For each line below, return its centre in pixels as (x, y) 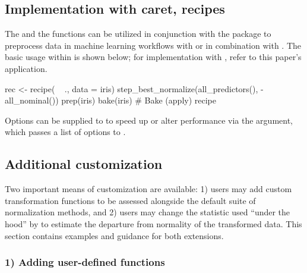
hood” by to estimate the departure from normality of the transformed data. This (153, 223)
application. (26, 68)
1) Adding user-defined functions (85, 262)
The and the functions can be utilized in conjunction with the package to (138, 34)
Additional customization (84, 164)
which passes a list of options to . (65, 132)
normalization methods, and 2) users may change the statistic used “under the (148, 212)
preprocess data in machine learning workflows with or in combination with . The (153, 45)
